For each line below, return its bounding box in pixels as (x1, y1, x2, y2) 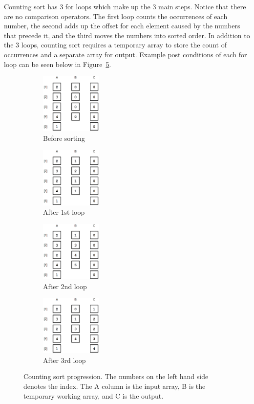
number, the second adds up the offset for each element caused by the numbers (4, 21, 240, 31)
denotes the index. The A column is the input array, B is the (23, 381, 206, 391)
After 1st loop (43, 207, 85, 217)
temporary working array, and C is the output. (23, 390, 164, 401)
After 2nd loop (43, 281, 87, 291)
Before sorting (43, 133, 85, 143)
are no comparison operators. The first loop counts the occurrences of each (4, 11, 228, 21)
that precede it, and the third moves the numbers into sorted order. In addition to (4, 30, 250, 40)
